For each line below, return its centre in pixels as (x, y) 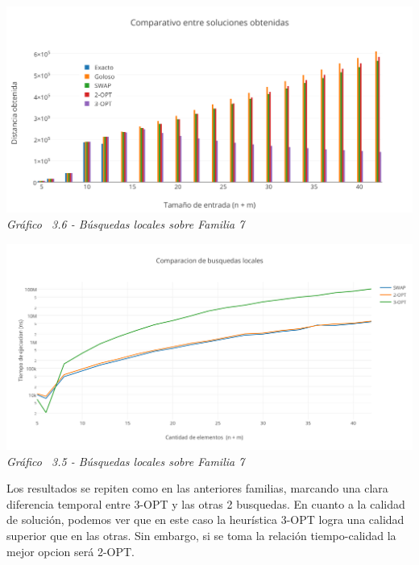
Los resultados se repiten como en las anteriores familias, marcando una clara (197, 488)
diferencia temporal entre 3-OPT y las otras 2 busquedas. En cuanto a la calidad (206, 503)
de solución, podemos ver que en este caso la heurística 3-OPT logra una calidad (205, 520)
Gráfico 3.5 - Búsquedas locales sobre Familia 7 (126, 461)
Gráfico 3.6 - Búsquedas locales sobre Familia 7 (126, 224)
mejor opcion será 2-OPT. (71, 551)
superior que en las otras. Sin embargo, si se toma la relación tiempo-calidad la (201, 535)
